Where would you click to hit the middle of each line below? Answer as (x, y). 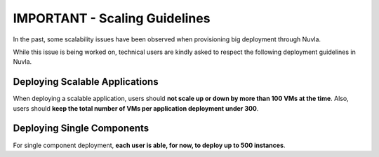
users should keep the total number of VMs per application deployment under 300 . (136, 108)
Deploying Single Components (81, 129)
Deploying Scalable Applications (86, 82)
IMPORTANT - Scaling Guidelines (112, 18)
